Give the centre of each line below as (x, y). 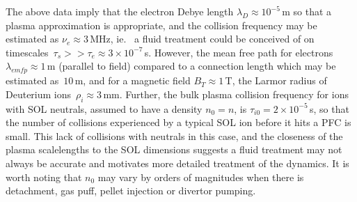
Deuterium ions (39, 94)
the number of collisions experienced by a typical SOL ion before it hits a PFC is (178, 122)
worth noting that (44, 177)
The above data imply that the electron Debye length (120, 11)
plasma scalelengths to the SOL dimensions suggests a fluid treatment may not (174, 149)
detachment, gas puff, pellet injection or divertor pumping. (131, 191)
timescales (27, 52)
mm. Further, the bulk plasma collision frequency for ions (226, 94)
